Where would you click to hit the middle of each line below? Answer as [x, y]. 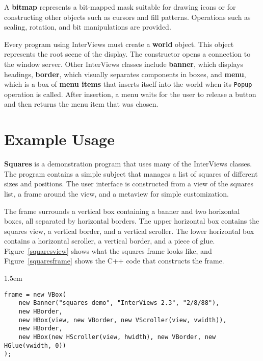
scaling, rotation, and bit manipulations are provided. [88, 27]
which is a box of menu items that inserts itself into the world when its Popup [128, 84]
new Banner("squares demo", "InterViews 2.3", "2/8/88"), [119, 303]
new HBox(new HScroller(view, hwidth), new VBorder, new [117, 337]
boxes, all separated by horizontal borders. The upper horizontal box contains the [132, 221]
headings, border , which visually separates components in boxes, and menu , [125, 74]
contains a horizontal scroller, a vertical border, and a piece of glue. [110, 241]
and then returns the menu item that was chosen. [81, 104]
